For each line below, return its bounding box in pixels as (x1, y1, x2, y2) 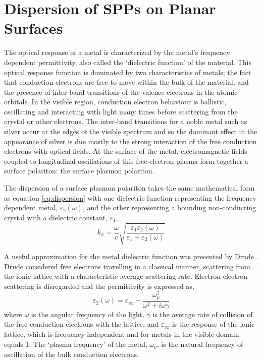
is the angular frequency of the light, (31, 309, 144, 319)
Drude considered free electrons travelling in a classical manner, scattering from (4, 261, 250, 271)
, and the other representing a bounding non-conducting (82, 202, 256, 213)
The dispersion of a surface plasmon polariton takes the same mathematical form (4, 183, 255, 193)
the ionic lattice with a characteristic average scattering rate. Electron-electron (4, 271, 248, 281)
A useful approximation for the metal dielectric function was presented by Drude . (4, 251, 258, 261)
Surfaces (4, 18, 63, 38)
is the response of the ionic (172, 319, 255, 329)
